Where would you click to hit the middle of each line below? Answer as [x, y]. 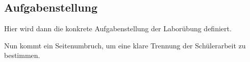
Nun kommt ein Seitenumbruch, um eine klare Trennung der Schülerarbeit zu [125, 45]
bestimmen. [22, 55]
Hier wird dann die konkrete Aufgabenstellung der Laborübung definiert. [118, 28]
